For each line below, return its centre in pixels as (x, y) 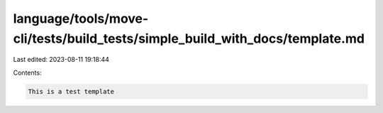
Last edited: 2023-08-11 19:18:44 (61, 60)
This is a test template (71, 91)
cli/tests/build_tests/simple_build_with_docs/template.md (189, 38)
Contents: (27, 72)
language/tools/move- (81, 18)
